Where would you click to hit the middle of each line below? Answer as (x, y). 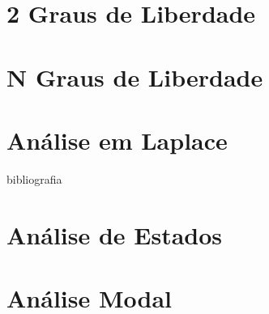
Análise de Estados (115, 234)
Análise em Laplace (117, 140)
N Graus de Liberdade (135, 76)
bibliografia (34, 178)
